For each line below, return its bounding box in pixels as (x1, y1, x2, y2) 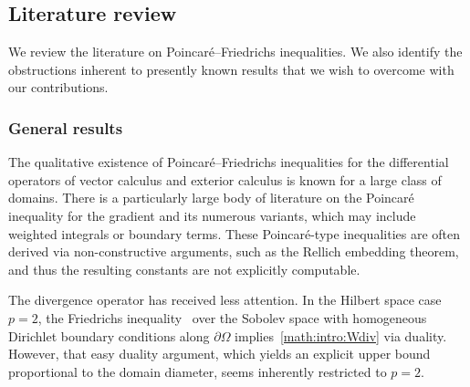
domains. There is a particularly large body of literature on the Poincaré (8, 188, 414, 207)
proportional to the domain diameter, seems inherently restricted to (8, 361, 387, 381)
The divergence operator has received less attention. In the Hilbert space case (8, 290, 442, 309)
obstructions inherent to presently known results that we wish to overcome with (8, 59, 454, 78)
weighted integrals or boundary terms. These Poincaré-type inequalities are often (8, 224, 461, 243)
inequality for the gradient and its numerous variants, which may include (8, 205, 416, 225)
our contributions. (8, 78, 109, 97)
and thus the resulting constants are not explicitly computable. (8, 259, 360, 278)
